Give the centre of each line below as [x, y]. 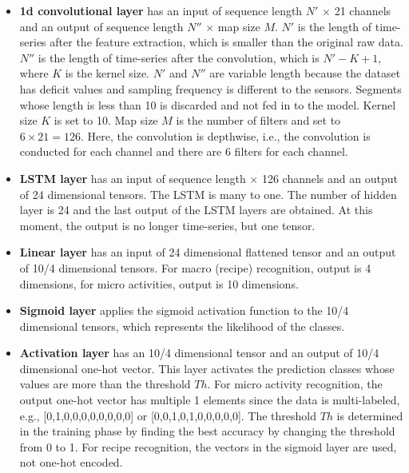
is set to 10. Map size [106, 120]
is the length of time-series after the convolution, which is [179, 57]
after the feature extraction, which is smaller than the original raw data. [226, 42]
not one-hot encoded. [71, 462]
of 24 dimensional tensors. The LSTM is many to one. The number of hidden [208, 194]
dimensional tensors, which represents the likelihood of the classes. [182, 326]
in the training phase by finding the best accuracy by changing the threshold [207, 431]
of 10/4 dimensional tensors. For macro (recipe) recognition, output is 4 [195, 267]
